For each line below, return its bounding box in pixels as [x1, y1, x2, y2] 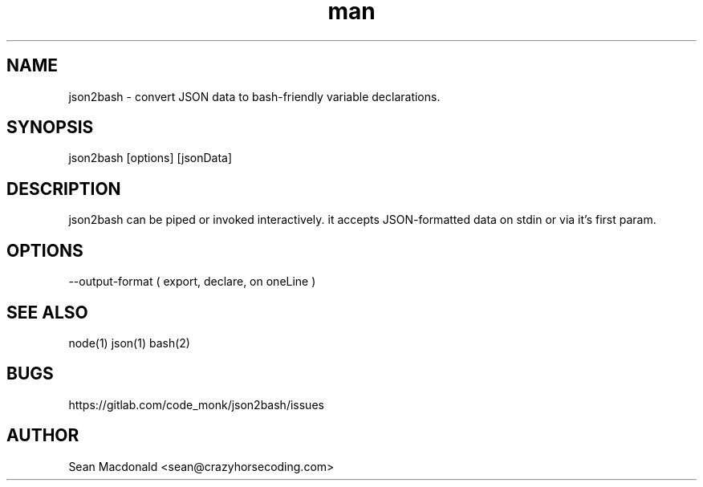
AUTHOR [6, 425, 79, 446]
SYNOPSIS [6, 117, 94, 138]
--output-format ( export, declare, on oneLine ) [68, 274, 316, 289]
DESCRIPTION [6, 178, 121, 199]
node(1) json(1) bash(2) [68, 335, 190, 350]
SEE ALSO [6, 302, 88, 323]
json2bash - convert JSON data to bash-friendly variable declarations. [68, 89, 441, 103]
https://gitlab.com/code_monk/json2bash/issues [68, 397, 324, 412]
